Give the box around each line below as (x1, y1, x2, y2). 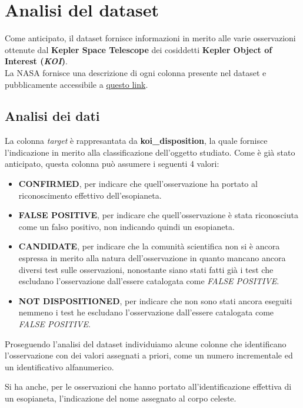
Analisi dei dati (5, 107, 100, 125)
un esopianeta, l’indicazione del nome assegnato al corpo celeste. (5, 391, 237, 404)
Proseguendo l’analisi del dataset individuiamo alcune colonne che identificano (5, 337, 287, 350)
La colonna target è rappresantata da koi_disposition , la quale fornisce (5, 134, 268, 147)
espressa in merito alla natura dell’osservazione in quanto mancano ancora (18, 252, 286, 264)
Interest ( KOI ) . (5, 55, 68, 67)
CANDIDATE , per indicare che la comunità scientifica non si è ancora (18, 240, 280, 252)
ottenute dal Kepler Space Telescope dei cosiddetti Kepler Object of (5, 43, 272, 55)
